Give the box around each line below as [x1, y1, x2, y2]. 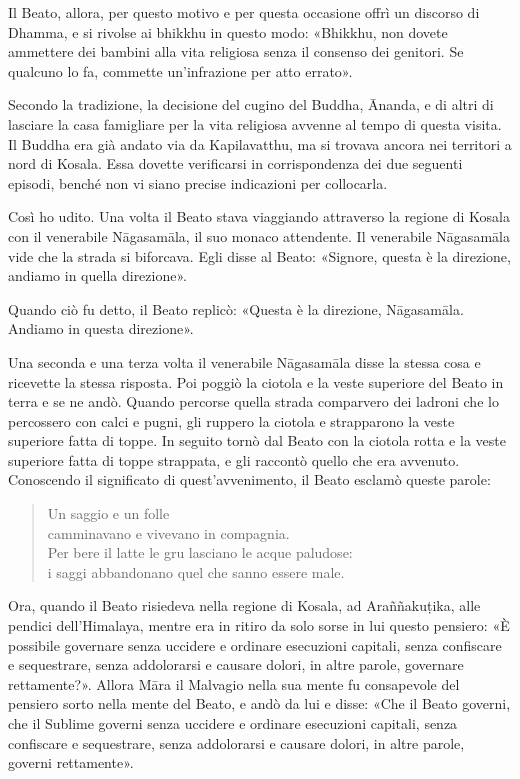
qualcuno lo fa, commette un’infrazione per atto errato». [8, 60, 353, 81]
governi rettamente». [8, 752, 134, 773]
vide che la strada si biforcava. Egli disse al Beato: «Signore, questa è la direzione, [8, 245, 511, 266]
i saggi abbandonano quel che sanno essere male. [47, 561, 345, 582]
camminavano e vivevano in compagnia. [47, 522, 290, 543]
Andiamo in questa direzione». [8, 318, 194, 339]
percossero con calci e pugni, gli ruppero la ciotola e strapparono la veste [8, 410, 455, 431]
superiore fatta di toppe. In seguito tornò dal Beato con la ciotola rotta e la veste [8, 430, 506, 451]
